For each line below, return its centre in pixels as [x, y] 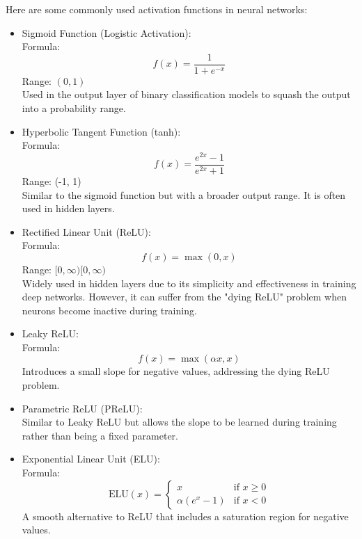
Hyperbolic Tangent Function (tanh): [101, 131]
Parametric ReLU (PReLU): [82, 408]
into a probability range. [74, 108]
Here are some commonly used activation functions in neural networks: [157, 9]
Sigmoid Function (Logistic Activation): [107, 32]
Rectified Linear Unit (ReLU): [86, 231]
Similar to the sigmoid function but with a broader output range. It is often [184, 194]
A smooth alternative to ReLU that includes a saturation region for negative [185, 516]
